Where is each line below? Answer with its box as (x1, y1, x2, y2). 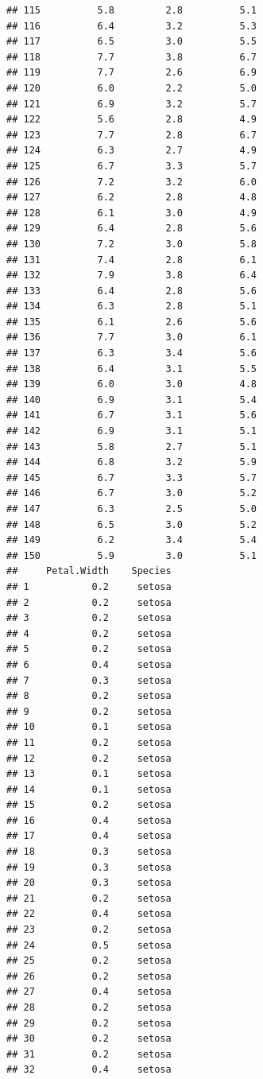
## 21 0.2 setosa (6, 892, 172, 904)
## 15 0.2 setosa (6, 799, 172, 811)
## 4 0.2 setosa (6, 627, 172, 639)
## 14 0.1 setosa (6, 783, 172, 795)
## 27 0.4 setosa (6, 986, 172, 998)
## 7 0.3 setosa (6, 674, 172, 686)
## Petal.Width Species (6, 565, 172, 577)
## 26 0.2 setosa (6, 970, 172, 982)
